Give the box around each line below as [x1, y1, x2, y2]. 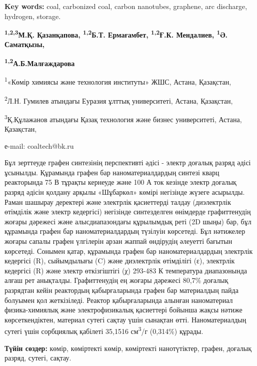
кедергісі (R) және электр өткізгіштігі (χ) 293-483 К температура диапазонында [4, 265, 247, 275]
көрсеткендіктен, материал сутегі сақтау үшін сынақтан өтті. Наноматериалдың [4, 314, 246, 324]
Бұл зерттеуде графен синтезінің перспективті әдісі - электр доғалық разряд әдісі [4, 157, 251, 168]
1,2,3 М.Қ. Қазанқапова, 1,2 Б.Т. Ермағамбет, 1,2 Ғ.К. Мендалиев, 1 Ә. [4, 28, 228, 40]
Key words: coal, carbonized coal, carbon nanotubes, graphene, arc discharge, [4, 1, 247, 11]
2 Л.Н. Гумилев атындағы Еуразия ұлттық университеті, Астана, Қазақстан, [4, 94, 233, 106]
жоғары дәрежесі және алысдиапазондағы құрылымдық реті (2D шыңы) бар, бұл [4, 216, 251, 226]
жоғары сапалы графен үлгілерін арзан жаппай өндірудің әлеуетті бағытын [4, 235, 232, 246]
